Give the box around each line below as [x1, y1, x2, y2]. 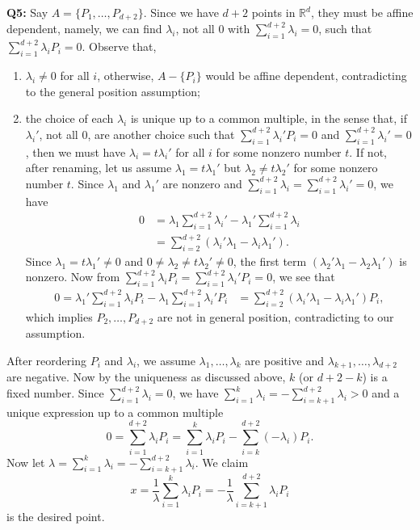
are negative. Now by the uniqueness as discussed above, [6, 368, 286, 385]
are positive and [245, 351, 325, 368]
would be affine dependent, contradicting [205, 67, 407, 84]
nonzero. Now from [25, 268, 120, 285]
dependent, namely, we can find [6, 20, 162, 37]
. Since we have [143, 4, 219, 20]
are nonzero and [162, 175, 242, 191]
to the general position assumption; [25, 82, 200, 99]
